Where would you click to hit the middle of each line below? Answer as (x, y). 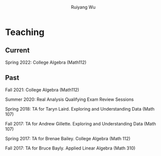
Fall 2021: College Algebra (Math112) (42, 90)
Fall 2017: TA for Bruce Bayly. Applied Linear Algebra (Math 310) (70, 148)
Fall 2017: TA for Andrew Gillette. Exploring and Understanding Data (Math (80, 123)
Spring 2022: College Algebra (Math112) (46, 62)
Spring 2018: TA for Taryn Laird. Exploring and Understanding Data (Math (80, 109)
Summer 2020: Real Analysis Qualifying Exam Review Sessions (69, 99)
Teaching (25, 32)
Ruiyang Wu (83, 7)
